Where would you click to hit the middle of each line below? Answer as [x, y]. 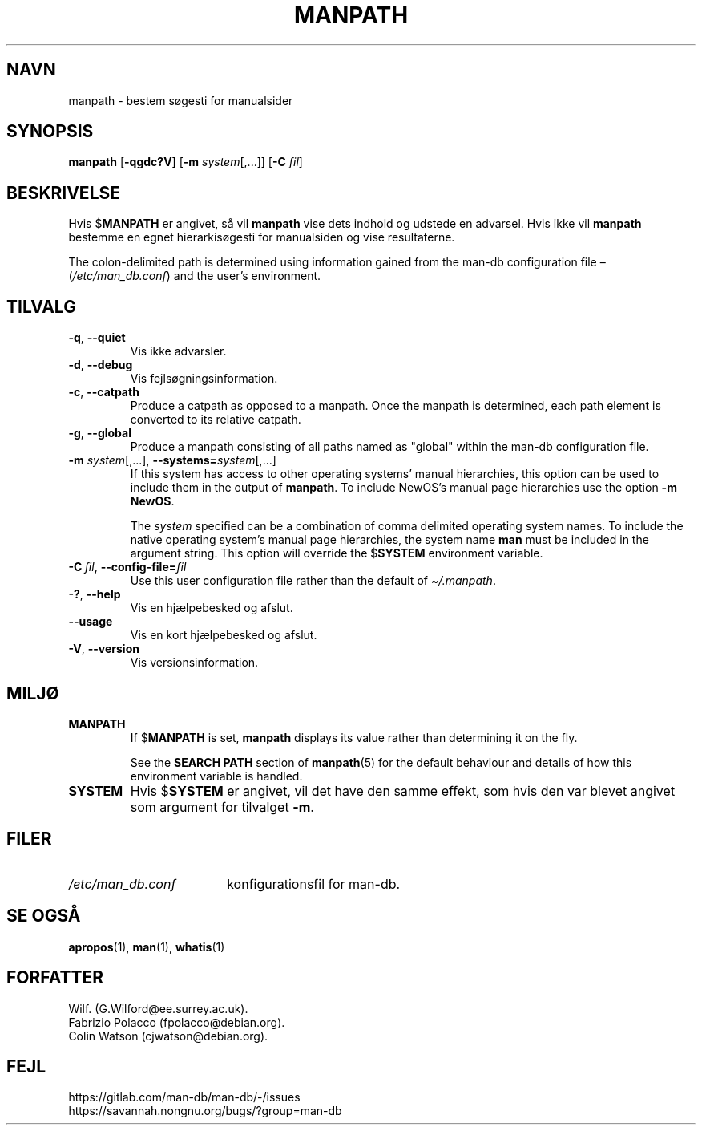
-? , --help [95, 594]
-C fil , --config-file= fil [127, 567]
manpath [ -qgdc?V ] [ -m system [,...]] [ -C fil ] [186, 162]
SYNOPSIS [50, 132]
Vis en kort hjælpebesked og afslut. [224, 635]
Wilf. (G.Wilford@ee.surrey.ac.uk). [158, 1008]
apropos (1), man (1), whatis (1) [147, 947]
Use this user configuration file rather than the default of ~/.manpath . [313, 581]
